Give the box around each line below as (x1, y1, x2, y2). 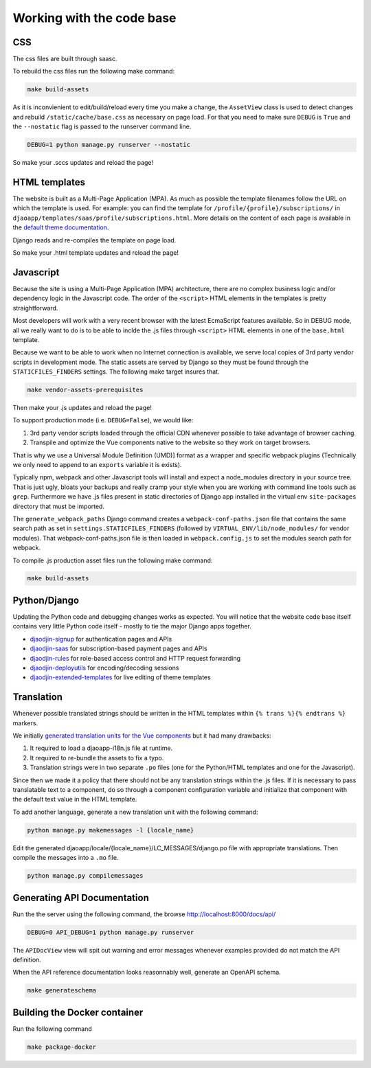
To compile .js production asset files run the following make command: (12, 556, 213, 565)
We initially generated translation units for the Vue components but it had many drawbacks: (12, 731, 271, 740)
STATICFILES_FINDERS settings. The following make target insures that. (12, 367, 220, 376)
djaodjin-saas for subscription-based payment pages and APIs (30, 644, 207, 652)
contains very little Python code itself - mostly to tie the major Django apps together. (12, 622, 252, 630)
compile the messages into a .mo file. (12, 854, 119, 862)
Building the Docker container (12, 1006, 144, 1018)
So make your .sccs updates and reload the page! (12, 159, 154, 167)
